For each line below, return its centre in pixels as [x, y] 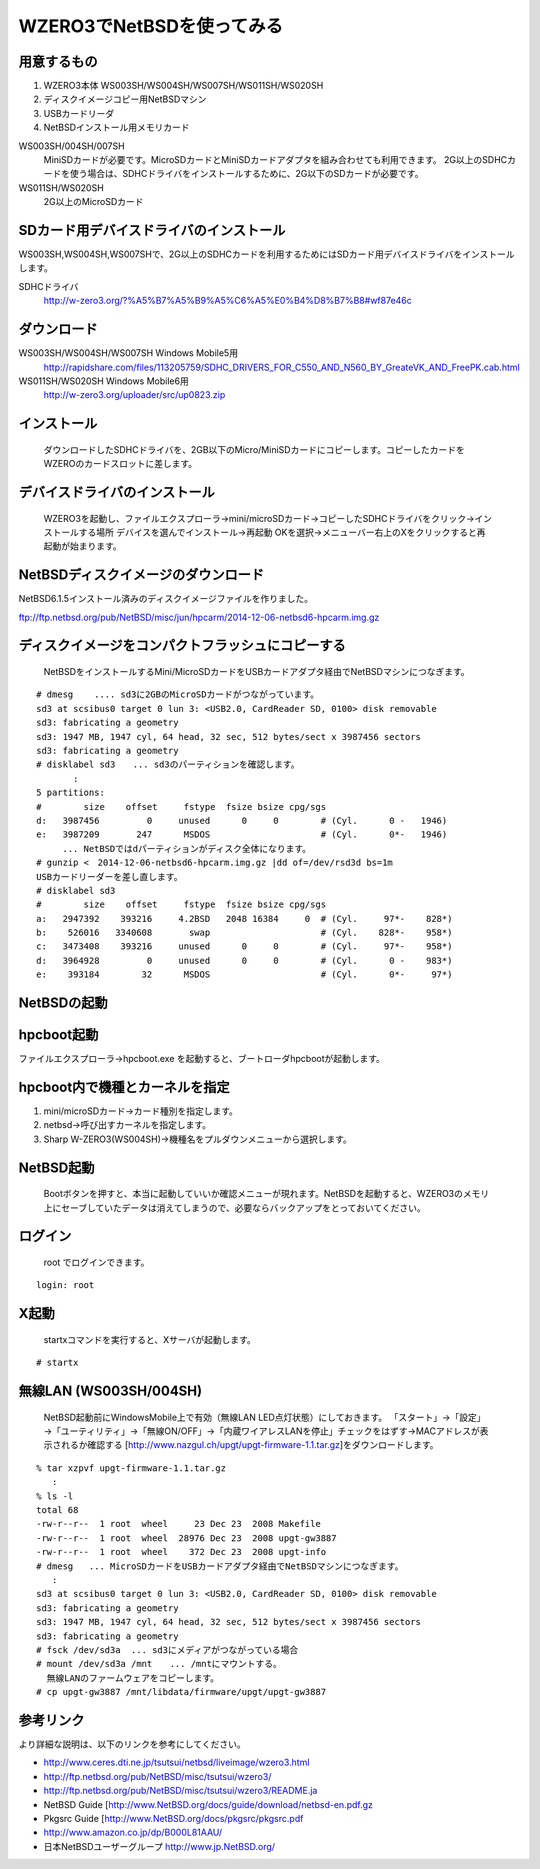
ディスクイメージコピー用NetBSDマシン [125, 99]
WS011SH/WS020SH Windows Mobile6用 [103, 381]
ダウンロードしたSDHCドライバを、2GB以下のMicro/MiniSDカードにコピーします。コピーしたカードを [254, 449]
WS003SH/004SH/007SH [71, 146]
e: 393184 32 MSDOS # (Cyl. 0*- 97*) [244, 974]
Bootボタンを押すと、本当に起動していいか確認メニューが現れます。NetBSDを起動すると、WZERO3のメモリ [266, 1194]
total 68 [57, 1509]
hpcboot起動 [58, 1035]
